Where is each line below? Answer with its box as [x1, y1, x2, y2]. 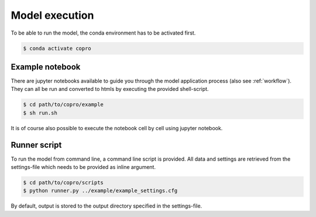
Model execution [11, 9, 94, 22]
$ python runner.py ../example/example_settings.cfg [23, 188, 178, 194]
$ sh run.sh [23, 109, 58, 116]
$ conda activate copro [23, 45, 92, 52]
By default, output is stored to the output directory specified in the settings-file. [11, 202, 202, 209]
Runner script [11, 140, 62, 150]
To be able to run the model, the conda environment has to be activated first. [11, 29, 196, 36]
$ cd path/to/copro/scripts [23, 179, 104, 186]
